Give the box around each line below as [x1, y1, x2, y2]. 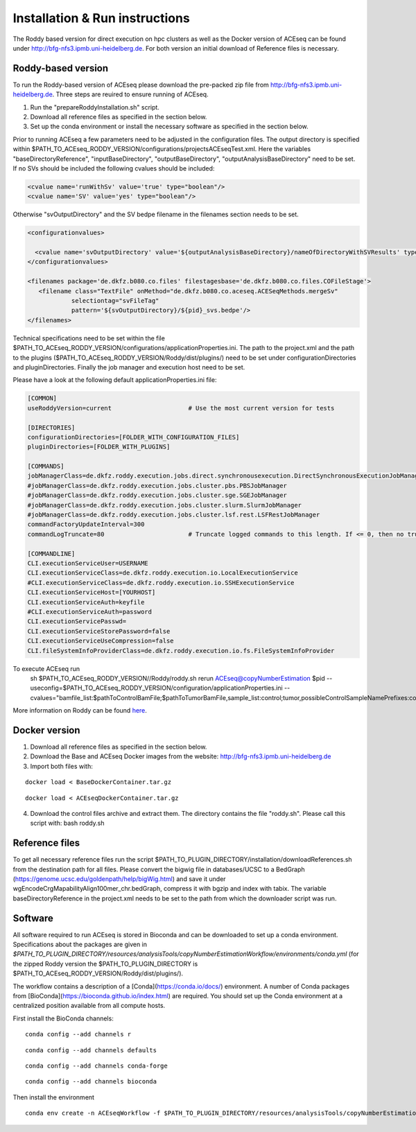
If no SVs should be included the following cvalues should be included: [12, 164, 215, 173]
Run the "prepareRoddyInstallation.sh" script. [30, 103, 159, 111]
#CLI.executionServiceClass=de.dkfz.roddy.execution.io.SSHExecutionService [27, 579, 295, 586]
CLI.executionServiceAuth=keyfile [27, 598, 145, 606]
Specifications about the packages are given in [12, 940, 148, 949]
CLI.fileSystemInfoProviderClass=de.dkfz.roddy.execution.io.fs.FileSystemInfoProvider [27, 647, 335, 654]
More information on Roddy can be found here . [12, 706, 147, 715]
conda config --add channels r [25, 1030, 132, 1038]
